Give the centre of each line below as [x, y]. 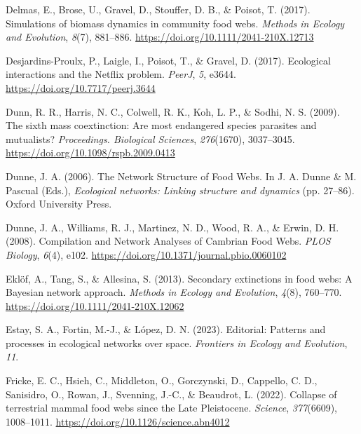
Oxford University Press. [59, 204]
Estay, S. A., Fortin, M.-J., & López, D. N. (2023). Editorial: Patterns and [166, 329]
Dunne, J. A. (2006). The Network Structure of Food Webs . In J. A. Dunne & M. [181, 176]
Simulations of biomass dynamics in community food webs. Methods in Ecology [175, 23]
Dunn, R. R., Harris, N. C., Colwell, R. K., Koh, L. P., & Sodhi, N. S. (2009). [173, 111]
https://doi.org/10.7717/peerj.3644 [81, 87]
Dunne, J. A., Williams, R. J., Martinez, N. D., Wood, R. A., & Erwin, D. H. [172, 227]
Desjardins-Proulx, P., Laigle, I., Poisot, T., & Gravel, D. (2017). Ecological [168, 60]
